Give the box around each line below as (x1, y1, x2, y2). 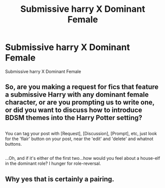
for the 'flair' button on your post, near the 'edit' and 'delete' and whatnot (5, 136, 154, 142)
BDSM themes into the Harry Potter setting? (5, 113, 143, 122)
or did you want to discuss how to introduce (5, 106, 142, 114)
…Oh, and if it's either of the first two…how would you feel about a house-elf (5, 155, 160, 161)
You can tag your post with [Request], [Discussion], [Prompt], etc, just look (5, 130, 157, 136)
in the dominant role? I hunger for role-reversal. (5, 160, 101, 166)
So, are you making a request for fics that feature (5, 83, 159, 91)
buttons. (5, 141, 22, 147)
